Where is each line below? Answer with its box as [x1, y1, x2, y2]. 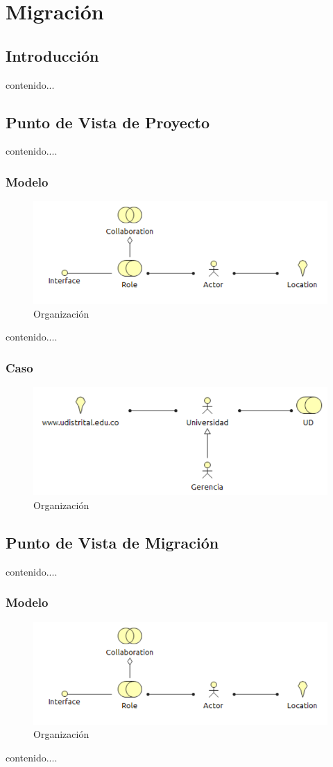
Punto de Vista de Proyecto [6, 111, 210, 132]
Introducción [6, 44, 99, 66]
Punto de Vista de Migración [6, 532, 219, 553]
